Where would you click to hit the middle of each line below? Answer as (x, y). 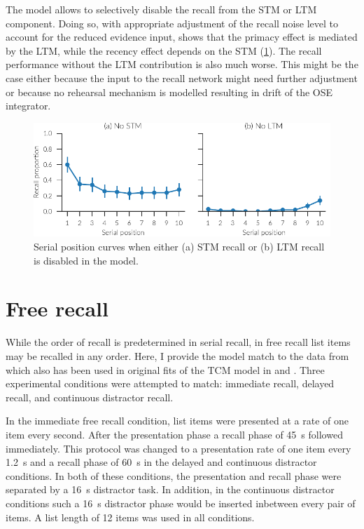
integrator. (28, 106)
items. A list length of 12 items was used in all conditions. (130, 517)
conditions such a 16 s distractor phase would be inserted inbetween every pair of (181, 503)
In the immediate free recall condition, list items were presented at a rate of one (177, 421)
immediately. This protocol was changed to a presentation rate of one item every (178, 448)
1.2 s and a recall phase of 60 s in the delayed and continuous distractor (161, 462)
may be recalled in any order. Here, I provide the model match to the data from (177, 355)
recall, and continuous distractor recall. (90, 397)
